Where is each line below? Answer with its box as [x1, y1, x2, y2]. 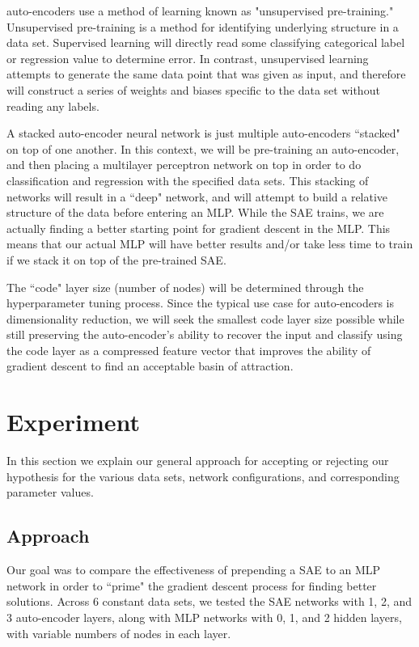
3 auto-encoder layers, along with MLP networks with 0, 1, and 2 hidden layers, [6, 608, 402, 625]
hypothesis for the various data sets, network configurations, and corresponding [6, 467, 400, 484]
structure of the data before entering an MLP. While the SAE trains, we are [6, 204, 384, 221]
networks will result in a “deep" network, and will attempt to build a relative [6, 188, 388, 205]
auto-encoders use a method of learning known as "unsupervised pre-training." [6, 2, 394, 19]
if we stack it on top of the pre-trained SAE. [6, 251, 226, 268]
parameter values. [6, 484, 94, 501]
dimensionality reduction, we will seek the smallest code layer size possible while [6, 310, 404, 327]
